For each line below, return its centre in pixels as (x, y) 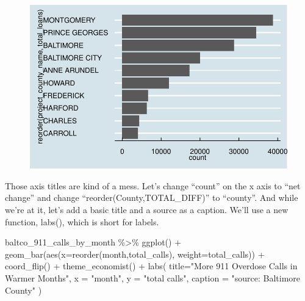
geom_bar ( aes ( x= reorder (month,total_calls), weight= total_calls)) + (135, 254)
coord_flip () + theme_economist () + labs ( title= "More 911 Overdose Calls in (151, 266)
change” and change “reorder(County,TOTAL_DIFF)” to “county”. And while (152, 198)
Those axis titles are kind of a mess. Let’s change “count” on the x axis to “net (153, 185)
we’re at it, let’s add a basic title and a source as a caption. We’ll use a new (147, 209)
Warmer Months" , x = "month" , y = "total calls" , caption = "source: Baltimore (153, 277)
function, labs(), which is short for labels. (82, 221)
